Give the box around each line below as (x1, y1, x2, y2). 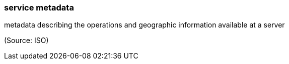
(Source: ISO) (4, 36, 49, 45)
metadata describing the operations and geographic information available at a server (4, 20, 285, 29)
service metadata (4, 2, 74, 12)
